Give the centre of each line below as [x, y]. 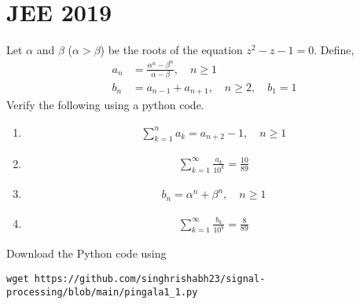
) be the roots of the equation [171, 50]
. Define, [334, 50]
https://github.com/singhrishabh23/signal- [150, 278]
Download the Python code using [86, 253]
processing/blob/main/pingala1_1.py [102, 292]
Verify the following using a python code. [105, 105]
